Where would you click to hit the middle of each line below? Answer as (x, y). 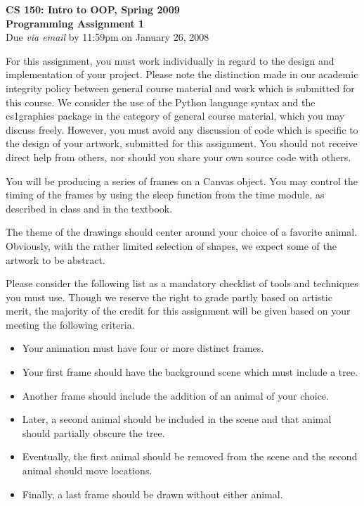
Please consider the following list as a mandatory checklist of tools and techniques (182, 283)
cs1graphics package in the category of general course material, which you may (175, 116)
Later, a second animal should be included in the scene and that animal (177, 419)
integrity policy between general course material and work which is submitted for (180, 88)
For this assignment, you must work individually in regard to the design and (170, 60)
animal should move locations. (87, 470)
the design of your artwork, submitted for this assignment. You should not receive (182, 143)
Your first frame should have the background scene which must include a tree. (190, 372)
